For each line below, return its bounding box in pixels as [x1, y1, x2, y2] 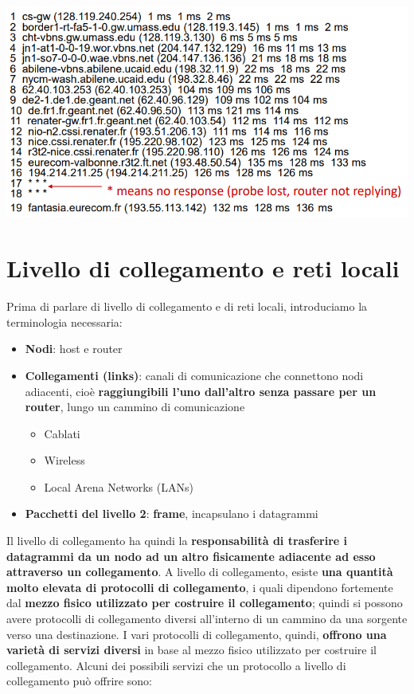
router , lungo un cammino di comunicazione [25, 398, 245, 415]
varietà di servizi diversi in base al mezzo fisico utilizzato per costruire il [6, 641, 377, 658]
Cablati [44, 425, 80, 441]
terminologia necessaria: [6, 313, 123, 330]
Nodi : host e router [25, 340, 123, 357]
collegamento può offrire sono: [6, 672, 152, 689]
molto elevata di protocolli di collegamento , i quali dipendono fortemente [6, 578, 393, 595]
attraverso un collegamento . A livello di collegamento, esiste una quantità [6, 563, 393, 580]
